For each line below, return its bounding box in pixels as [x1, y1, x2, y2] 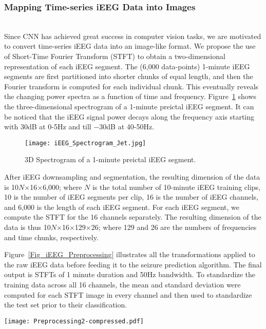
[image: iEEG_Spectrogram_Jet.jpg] [25, 139, 146, 147]
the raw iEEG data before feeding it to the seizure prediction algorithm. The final [4, 259, 262, 269]
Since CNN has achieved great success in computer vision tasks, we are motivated [4, 30, 261, 41]
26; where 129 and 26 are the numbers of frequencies [91, 221, 257, 232]
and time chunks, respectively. [4, 231, 99, 242]
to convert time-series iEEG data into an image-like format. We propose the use [4, 41, 256, 51]
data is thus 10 [4, 221, 51, 232]
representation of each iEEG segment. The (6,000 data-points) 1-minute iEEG [4, 61, 250, 71]
